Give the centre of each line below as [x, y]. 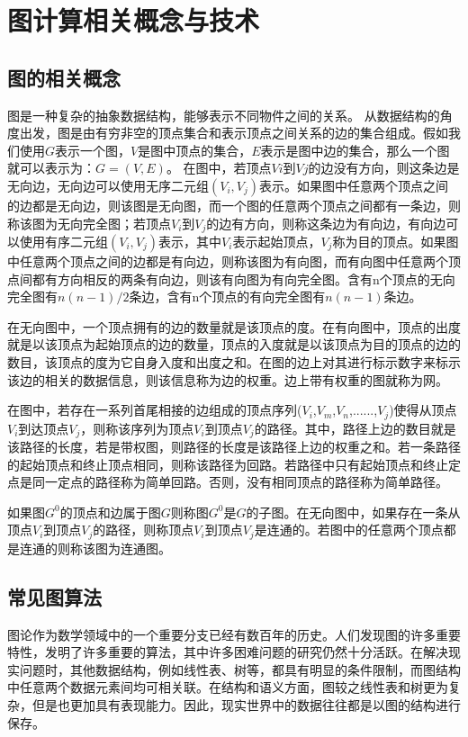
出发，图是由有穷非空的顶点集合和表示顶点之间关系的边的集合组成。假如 [234, 133]
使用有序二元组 [63, 241]
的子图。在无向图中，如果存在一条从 [353, 512]
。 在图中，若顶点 [219, 168]
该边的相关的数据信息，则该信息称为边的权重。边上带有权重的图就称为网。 [228, 379]
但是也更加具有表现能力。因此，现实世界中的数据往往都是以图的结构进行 [246, 705]
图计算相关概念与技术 [134, 20]
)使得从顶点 [423, 410]
